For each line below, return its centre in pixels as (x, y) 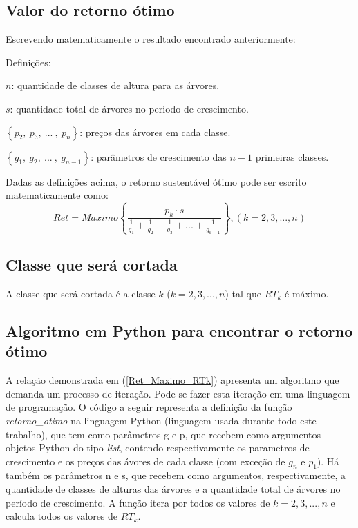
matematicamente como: (57, 195)
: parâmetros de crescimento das (159, 156)
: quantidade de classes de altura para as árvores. (115, 85)
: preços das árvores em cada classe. (155, 131)
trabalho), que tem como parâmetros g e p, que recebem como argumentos (163, 434)
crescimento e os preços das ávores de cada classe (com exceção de (145, 461)
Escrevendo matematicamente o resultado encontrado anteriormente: (151, 39)
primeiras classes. (292, 156)
